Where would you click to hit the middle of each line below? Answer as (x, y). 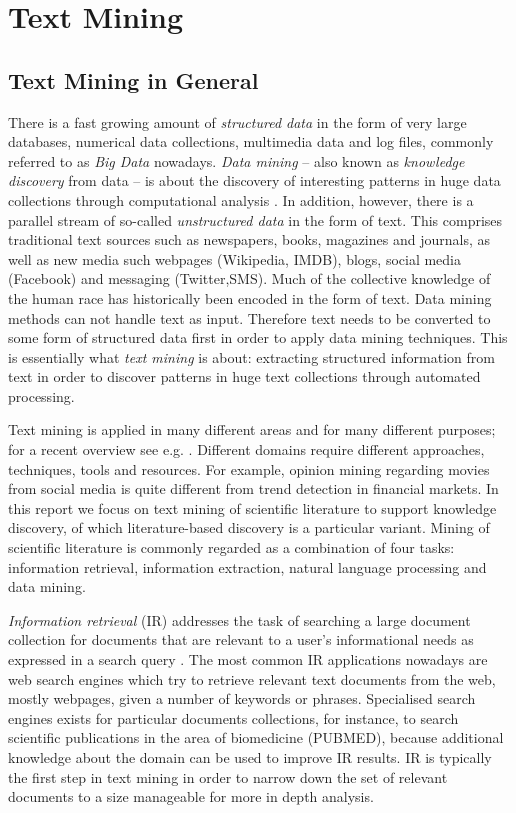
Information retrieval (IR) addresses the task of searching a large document (239, 619)
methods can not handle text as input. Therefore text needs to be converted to (249, 317)
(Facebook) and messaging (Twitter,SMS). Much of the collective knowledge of (249, 278)
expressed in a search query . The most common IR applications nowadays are (248, 659)
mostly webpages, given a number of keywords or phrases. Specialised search (242, 698)
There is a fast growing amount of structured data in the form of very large (237, 121)
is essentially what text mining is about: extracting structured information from (251, 356)
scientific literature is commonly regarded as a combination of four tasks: (231, 547)
